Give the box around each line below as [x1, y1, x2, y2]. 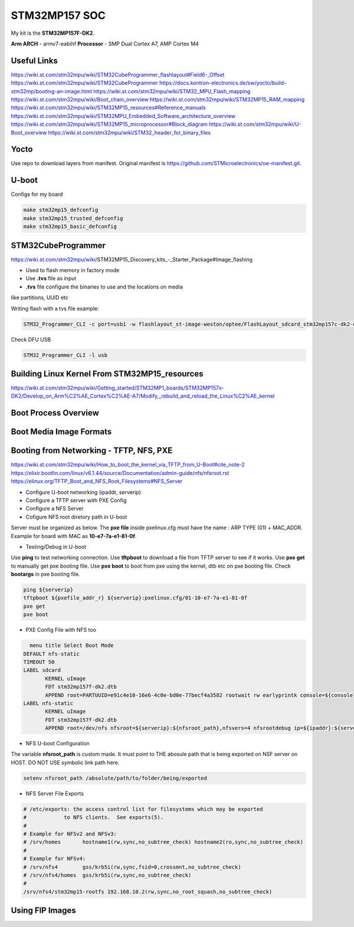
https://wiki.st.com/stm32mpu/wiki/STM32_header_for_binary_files [48, 129, 211, 136]
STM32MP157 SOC [11, 9, 106, 22]
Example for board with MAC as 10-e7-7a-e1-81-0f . [11, 532, 137, 539]
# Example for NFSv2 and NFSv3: [23, 831, 117, 837]
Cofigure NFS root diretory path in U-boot [25, 513, 127, 520]
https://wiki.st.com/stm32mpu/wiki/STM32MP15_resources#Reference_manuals [11, 104, 206, 112]
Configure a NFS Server [25, 505, 84, 512]
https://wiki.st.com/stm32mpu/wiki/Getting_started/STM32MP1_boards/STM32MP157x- [11, 384, 224, 392]
